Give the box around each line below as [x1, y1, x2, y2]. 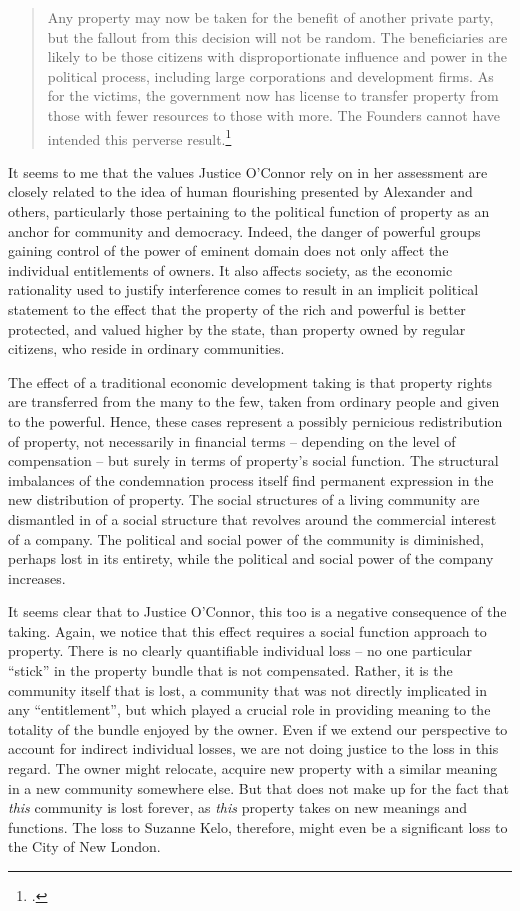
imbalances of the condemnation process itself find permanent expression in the [8, 469, 494, 490]
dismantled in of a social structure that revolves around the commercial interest [8, 508, 497, 529]
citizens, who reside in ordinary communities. [8, 338, 285, 359]
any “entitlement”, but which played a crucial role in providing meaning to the [8, 699, 491, 720]
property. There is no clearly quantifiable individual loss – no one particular [8, 640, 473, 661]
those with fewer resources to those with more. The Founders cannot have [47, 104, 501, 125]
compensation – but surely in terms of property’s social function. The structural [8, 450, 499, 471]
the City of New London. [8, 836, 161, 857]
